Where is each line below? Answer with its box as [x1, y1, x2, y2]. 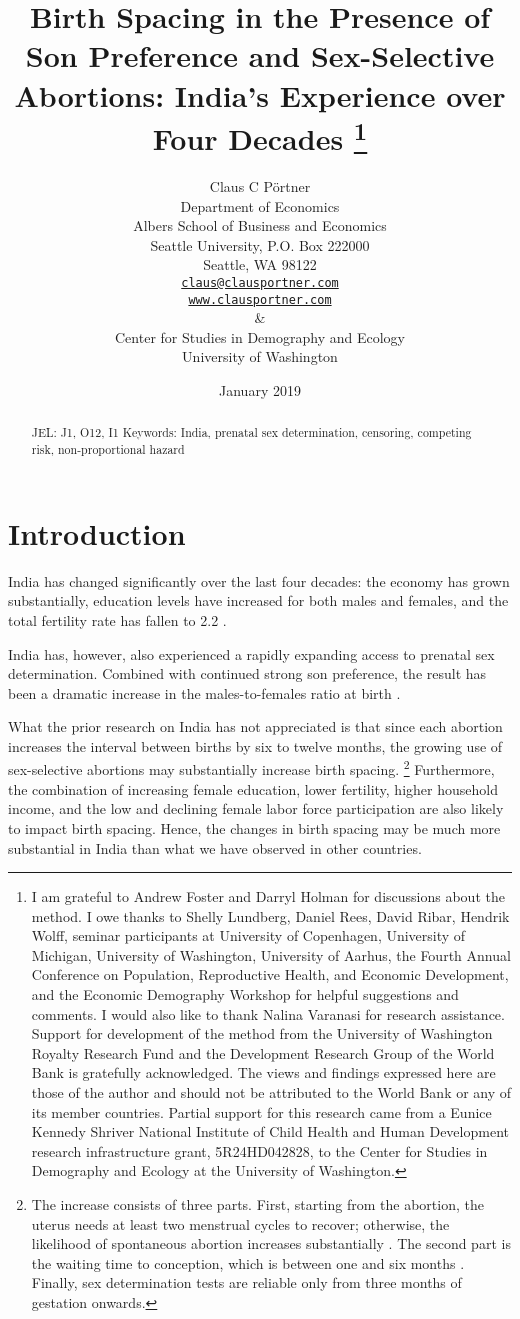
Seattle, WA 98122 [203, 254, 317, 275]
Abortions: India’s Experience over [14, 74, 506, 115]
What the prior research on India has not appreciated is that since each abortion [8, 716, 503, 737]
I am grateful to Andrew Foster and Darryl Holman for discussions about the [31, 886, 505, 907]
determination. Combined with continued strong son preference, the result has [8, 663, 487, 684]
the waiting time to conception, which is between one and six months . [31, 1252, 465, 1273]
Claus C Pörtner [209, 176, 311, 197]
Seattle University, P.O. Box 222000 [150, 234, 370, 255]
